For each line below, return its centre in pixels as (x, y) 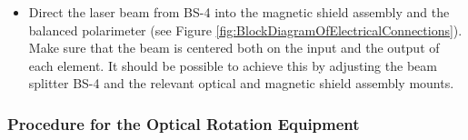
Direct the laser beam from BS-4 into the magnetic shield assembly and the (239, 12)
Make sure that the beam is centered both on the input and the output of (234, 48)
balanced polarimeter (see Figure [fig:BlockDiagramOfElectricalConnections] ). (245, 30)
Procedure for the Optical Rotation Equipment (184, 123)
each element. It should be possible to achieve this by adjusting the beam (233, 65)
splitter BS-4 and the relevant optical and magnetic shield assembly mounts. (241, 83)
